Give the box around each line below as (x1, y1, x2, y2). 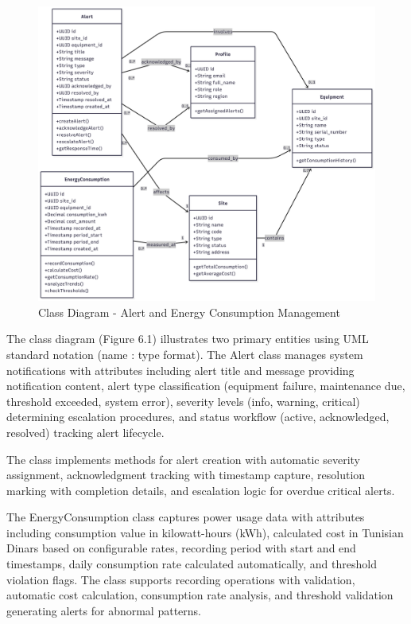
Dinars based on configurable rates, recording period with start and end (6, 540, 356, 556)
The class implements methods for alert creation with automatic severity (6, 450, 360, 467)
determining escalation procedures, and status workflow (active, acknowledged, (6, 408, 390, 425)
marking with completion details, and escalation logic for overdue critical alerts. (6, 482, 395, 498)
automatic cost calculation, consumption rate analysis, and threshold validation (6, 587, 394, 603)
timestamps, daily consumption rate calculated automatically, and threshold (6, 556, 377, 572)
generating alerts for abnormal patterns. (6, 602, 201, 618)
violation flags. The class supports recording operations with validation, (6, 571, 355, 587)
